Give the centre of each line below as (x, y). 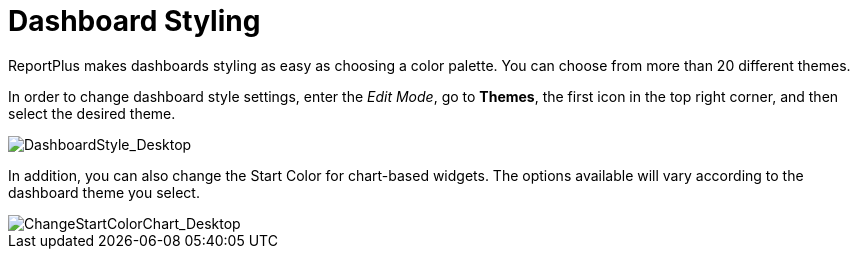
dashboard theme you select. (104, 192)
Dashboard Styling (134, 21)
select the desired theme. (92, 113)
